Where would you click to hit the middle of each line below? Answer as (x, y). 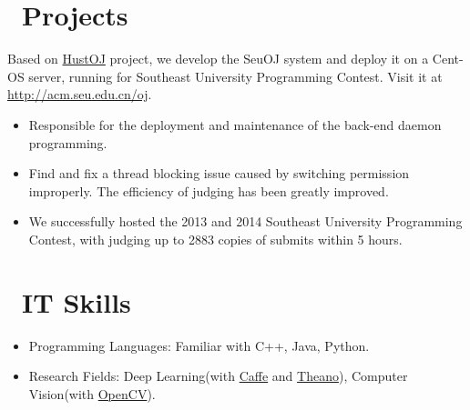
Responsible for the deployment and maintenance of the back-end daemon (235, 124)
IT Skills (77, 301)
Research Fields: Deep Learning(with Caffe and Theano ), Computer (218, 376)
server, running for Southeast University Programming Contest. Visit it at (235, 76)
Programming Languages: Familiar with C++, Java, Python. (199, 345)
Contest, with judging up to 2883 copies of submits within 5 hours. (215, 239)
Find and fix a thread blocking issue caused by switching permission (219, 173)
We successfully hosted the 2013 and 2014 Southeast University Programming (245, 221)
